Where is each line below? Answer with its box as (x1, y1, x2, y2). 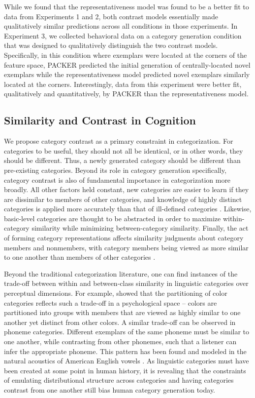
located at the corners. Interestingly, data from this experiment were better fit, (4, 79, 242, 89)
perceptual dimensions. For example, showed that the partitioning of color (4, 288, 227, 298)
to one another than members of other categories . (4, 252, 156, 262)
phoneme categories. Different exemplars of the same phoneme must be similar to (4, 326, 250, 337)
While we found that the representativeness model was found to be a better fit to (4, 1, 249, 11)
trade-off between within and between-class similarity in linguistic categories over (4, 278, 249, 288)
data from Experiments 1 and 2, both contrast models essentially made (4, 11, 219, 21)
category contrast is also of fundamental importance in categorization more (4, 174, 231, 185)
